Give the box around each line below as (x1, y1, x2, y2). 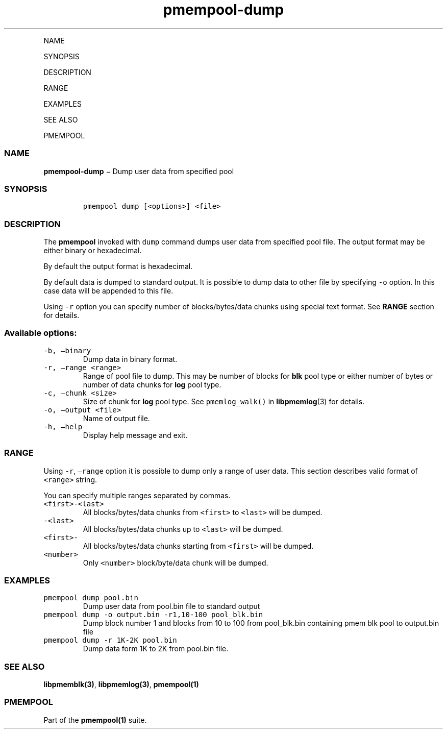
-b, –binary (43, 346, 91, 355)
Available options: (4, 328, 77, 338)
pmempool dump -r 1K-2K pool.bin (43, 636, 177, 645)
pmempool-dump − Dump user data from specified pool (43, 166, 234, 176)
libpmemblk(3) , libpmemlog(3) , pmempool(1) (43, 680, 199, 689)
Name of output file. (83, 413, 150, 423)
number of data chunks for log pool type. (83, 380, 221, 389)
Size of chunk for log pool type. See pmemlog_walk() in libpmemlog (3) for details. (83, 397, 365, 406)
